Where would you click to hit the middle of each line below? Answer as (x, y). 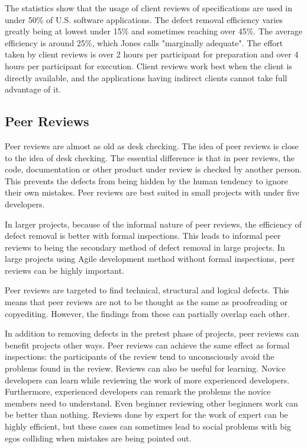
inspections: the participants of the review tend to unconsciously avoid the (140, 356)
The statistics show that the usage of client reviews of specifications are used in (149, 8)
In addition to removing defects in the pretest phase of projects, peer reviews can (152, 333)
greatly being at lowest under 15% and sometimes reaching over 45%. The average (154, 31)
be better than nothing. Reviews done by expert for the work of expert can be (146, 415)
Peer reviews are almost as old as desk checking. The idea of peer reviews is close (152, 145)
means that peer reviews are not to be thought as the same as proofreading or (146, 302)
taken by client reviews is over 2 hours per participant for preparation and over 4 (152, 54)
